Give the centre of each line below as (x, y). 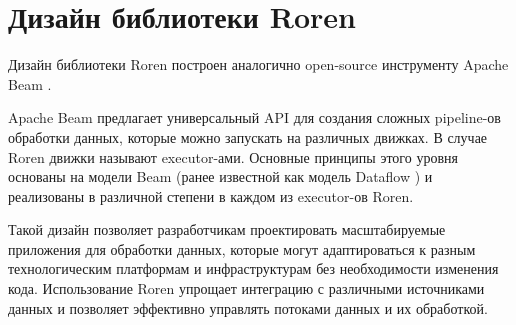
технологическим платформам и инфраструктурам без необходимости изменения (253, 268)
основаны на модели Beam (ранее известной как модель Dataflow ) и (220, 176)
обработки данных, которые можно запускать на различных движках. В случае (248, 136)
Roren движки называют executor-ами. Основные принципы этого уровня (233, 156)
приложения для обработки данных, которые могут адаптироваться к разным (242, 248)
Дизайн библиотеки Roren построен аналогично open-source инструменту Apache (258, 64)
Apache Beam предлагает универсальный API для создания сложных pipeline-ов (254, 117)
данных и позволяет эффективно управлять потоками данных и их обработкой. (248, 307)
